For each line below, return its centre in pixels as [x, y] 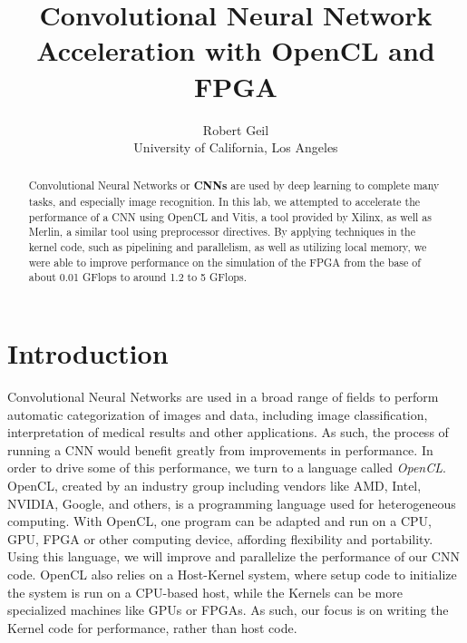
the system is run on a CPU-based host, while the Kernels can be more [205, 592]
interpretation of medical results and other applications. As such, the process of [228, 432]
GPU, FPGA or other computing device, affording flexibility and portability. [220, 538]
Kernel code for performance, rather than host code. [152, 627]
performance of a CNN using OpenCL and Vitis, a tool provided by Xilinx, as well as [230, 216]
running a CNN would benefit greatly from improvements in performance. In [220, 449]
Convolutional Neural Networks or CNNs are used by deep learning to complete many [234, 186]
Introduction [88, 353]
